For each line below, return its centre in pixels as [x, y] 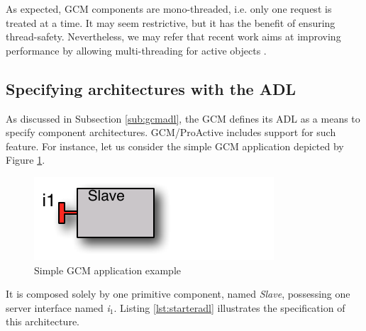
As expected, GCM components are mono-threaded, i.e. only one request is [169, 9]
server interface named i [58, 307]
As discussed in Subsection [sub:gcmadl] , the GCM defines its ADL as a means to [183, 118]
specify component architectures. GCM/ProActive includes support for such [171, 132]
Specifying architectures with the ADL [151, 88]
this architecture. [43, 321]
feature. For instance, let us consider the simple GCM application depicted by [175, 146]
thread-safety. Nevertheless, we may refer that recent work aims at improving [173, 37]
